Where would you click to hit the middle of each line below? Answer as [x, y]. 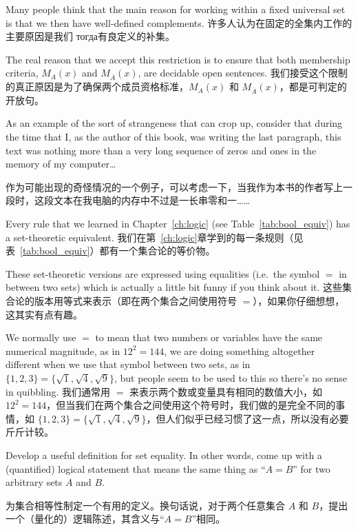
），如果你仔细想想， [299, 300]
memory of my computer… [61, 164]
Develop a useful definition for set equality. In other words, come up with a [164, 455]
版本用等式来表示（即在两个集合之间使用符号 [135, 300]
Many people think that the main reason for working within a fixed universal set [176, 9]
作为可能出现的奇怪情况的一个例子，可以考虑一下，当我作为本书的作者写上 [174, 186]
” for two [312, 468]
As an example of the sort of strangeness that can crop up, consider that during [174, 123]
